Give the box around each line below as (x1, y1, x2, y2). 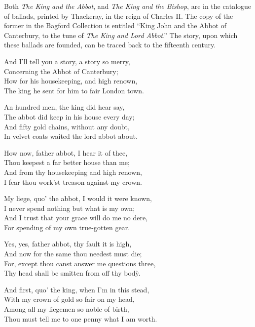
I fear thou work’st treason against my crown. (4, 176, 142, 187)
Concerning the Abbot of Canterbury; (4, 66, 118, 76)
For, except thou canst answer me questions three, (4, 258, 156, 268)
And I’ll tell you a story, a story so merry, (4, 56, 130, 66)
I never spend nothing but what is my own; (4, 203, 135, 213)
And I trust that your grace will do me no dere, (4, 212, 148, 223)
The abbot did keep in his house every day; (4, 111, 135, 122)
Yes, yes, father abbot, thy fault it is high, (4, 239, 132, 249)
